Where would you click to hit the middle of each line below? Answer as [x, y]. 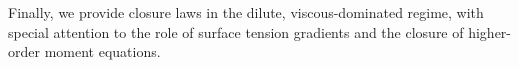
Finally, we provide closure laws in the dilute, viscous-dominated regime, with [246, 12]
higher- [490, 31]
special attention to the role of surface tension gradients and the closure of [236, 31]
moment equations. [102, 51]
